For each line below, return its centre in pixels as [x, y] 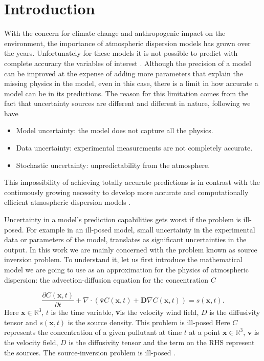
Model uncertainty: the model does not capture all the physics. [115, 130]
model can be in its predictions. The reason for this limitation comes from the [126, 93]
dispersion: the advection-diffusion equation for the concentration [106, 279]
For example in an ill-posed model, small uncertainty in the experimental [141, 229]
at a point [205, 332]
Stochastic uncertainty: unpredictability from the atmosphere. [113, 165]
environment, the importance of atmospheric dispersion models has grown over [127, 43]
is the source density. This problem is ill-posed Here [149, 322]
